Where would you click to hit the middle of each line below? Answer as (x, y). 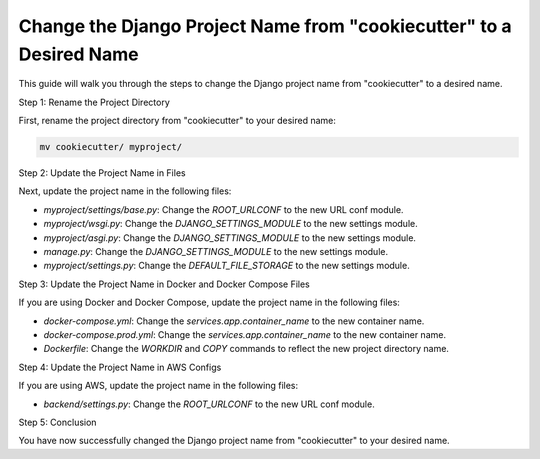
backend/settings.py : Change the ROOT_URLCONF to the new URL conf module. (209, 404)
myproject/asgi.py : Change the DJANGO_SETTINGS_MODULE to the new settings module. (230, 237)
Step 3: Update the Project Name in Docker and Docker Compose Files (164, 284)
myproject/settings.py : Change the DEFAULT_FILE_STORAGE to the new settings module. (226, 266)
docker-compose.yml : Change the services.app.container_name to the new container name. (234, 321)
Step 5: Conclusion (57, 422)
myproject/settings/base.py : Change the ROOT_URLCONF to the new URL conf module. (223, 209)
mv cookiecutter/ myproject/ (111, 147)
